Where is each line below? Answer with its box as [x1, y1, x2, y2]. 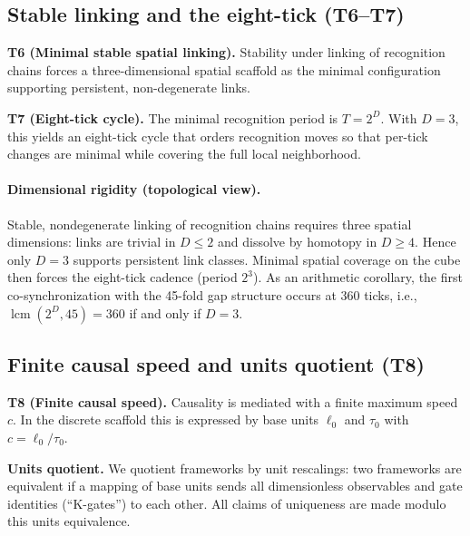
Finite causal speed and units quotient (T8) [7, 349, 425, 377]
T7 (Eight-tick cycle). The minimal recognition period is [7, 108, 338, 127]
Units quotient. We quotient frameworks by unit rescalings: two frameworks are [7, 458, 462, 477]
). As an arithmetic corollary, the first [253, 268, 463, 287]
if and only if [129, 303, 201, 322]
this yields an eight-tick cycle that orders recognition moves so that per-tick [7, 126, 428, 145]
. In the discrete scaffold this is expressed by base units [13, 410, 319, 429]
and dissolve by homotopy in [218, 232, 377, 251]
